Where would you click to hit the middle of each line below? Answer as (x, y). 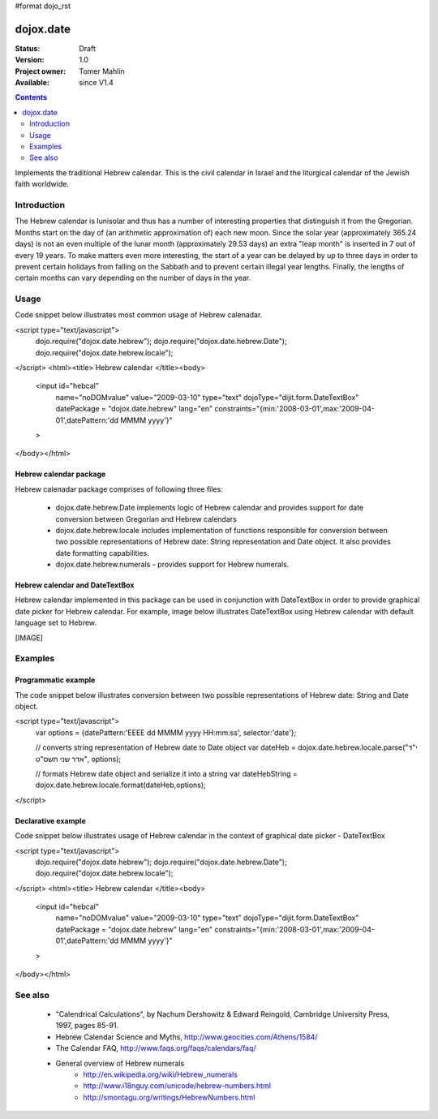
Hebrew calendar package (60, 474)
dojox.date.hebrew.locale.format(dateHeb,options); (120, 785)
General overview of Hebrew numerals (120, 1063)
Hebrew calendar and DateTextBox (75, 585)
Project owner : (41, 71)
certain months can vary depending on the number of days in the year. (133, 278)
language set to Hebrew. (56, 623)
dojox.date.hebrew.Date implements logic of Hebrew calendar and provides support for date (210, 508)
